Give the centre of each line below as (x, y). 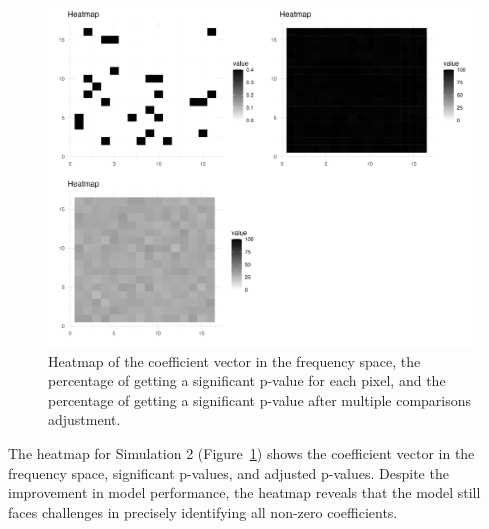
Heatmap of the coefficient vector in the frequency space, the (234, 360)
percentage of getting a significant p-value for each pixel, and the (247, 380)
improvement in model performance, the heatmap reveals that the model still (244, 492)
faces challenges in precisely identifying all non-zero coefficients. (203, 511)
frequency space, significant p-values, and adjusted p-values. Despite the (228, 472)
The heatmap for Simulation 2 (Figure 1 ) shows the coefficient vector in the (241, 453)
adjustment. (84, 419)
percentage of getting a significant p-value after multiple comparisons (260, 399)
